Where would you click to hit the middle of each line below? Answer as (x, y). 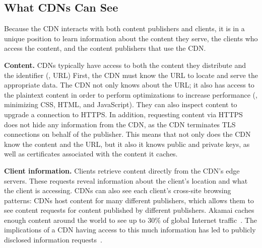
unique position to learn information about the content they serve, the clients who (131, 38)
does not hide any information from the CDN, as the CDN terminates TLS (120, 124)
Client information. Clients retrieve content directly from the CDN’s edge (122, 170)
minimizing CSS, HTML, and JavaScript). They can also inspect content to (121, 104)
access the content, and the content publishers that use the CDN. (105, 48)
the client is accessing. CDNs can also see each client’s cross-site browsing (118, 190)
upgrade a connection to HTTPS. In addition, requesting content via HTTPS (123, 114)
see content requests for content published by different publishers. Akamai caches (129, 210)
